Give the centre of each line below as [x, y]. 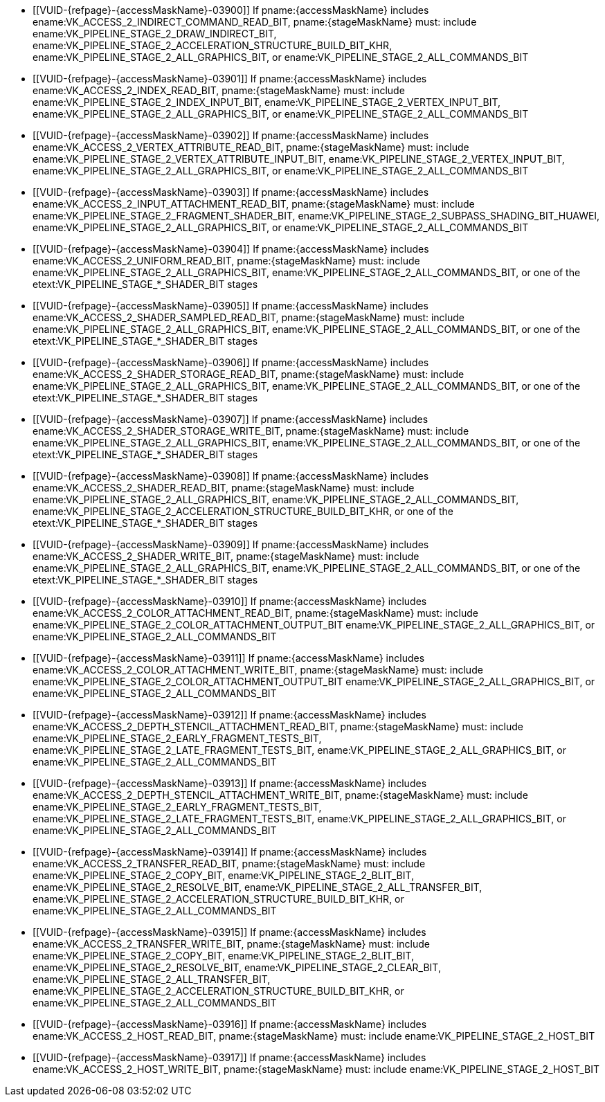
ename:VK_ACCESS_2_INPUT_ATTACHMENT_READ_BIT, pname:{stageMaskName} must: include [254, 204]
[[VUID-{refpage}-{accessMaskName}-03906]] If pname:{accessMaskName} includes [231, 362]
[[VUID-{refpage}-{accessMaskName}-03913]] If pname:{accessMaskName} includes [230, 783]
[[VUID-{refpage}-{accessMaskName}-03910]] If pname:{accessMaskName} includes [230, 601]
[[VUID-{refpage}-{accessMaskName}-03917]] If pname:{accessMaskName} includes [229, 1057]
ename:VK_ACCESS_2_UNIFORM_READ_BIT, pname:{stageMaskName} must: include [226, 261]
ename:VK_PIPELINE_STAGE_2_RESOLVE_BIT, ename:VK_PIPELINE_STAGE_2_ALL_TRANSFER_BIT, [258, 887]
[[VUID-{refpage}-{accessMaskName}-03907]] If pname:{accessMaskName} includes [231, 419]
